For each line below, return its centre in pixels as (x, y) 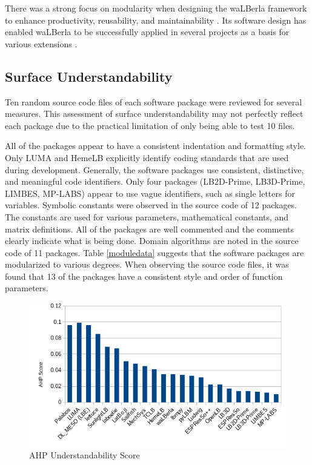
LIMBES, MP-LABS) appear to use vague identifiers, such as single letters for (150, 193)
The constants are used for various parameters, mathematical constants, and (147, 216)
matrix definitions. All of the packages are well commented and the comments (150, 229)
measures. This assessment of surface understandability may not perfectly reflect (154, 114)
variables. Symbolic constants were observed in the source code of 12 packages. (151, 205)
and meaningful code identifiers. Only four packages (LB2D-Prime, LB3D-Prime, (155, 181)
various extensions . (41, 43)
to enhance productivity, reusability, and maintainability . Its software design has (156, 20)
